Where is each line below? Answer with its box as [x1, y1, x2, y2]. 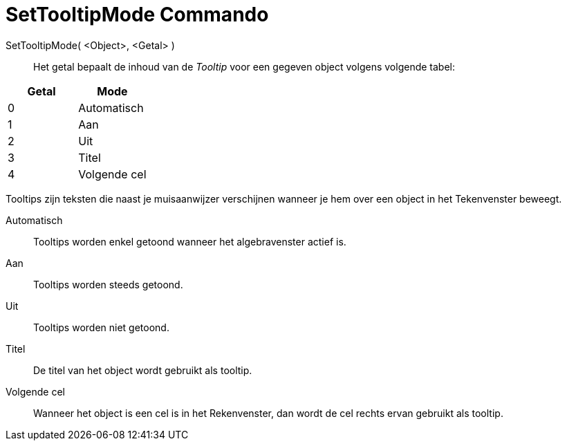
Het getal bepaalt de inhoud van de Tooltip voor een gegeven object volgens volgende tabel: [33, 60, 455, 73]
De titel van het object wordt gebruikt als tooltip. [33, 364, 252, 376]
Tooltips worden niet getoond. [33, 321, 169, 333]
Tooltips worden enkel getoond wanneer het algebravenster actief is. [33, 235, 346, 248]
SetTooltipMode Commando [6, 3, 269, 26]
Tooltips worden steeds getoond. [33, 278, 183, 290]
